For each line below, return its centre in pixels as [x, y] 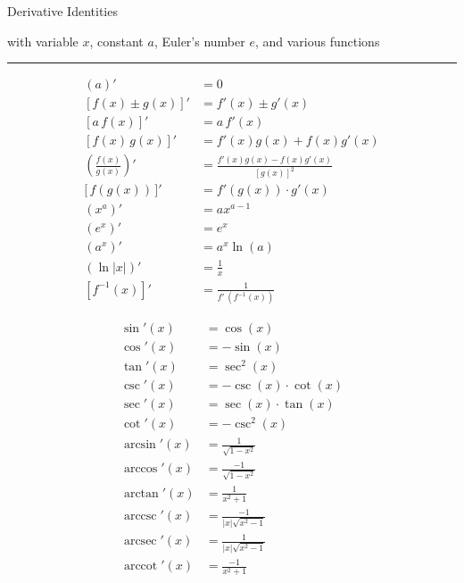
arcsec [140, 541]
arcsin [140, 445]
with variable [43, 41]
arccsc [140, 516]
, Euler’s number [199, 41]
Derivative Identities [62, 11]
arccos [141, 469]
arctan [141, 493]
